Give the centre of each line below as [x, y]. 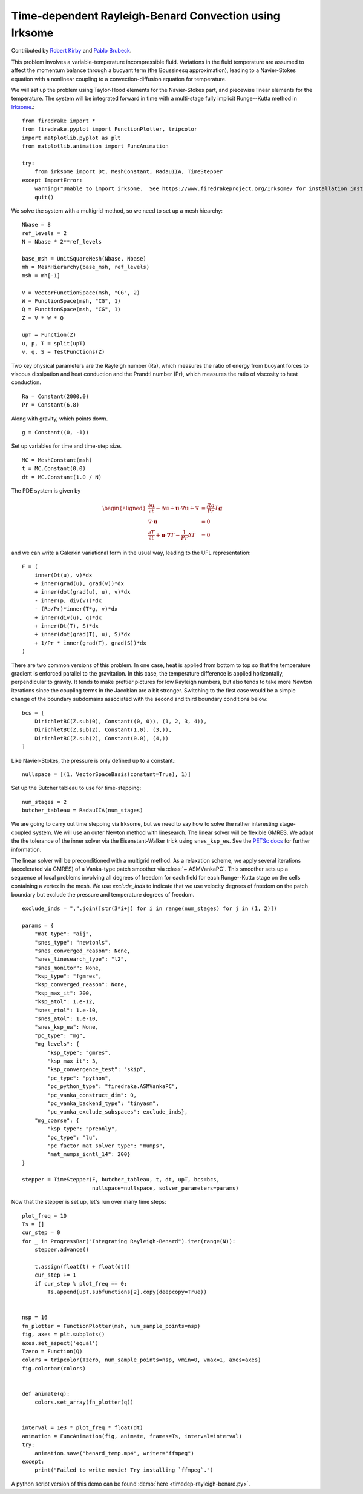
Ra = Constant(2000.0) [56, 396]
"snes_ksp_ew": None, [67, 1027]
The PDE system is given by [46, 490]
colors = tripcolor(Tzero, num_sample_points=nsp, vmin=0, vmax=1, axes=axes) [142, 1360]
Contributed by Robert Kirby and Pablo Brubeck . [71, 51]
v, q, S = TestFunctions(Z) [64, 352]
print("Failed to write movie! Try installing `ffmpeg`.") [124, 1470]
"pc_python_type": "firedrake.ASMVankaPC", [113, 1087]
